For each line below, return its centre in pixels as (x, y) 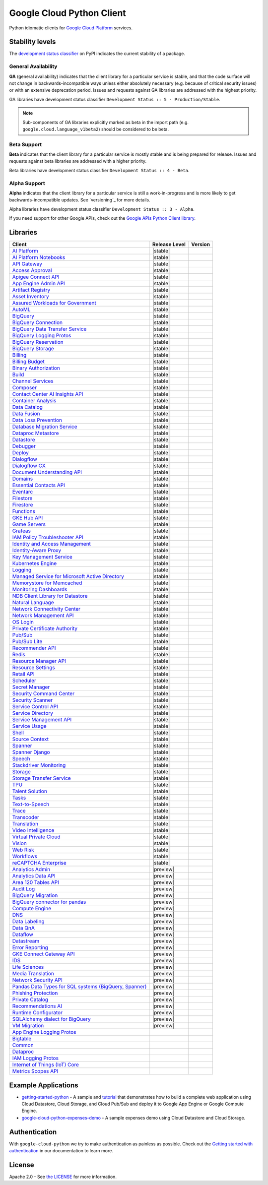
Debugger (24, 446)
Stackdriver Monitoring (39, 765)
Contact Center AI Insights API (48, 394)
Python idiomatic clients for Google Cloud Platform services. (71, 28)
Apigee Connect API (36, 277)
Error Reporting (30, 947)
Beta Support (26, 144)
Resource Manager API (39, 661)
